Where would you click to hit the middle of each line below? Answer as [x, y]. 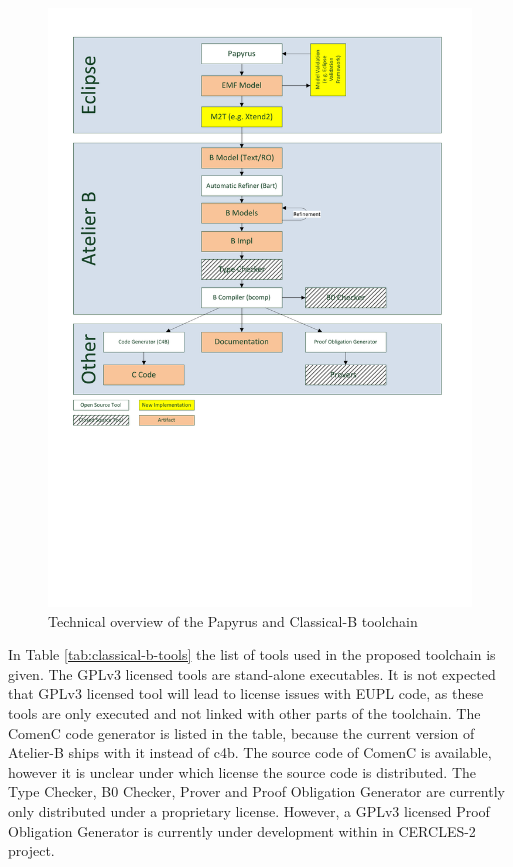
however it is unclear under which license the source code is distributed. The [242, 771]
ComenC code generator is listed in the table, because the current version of [241, 732]
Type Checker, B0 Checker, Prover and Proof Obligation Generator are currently [256, 791]
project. [31, 850]
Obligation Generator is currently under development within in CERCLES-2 [242, 830]
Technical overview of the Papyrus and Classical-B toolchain [233, 620]
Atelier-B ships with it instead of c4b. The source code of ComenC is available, [250, 752]
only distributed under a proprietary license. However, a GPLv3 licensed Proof [249, 811]
